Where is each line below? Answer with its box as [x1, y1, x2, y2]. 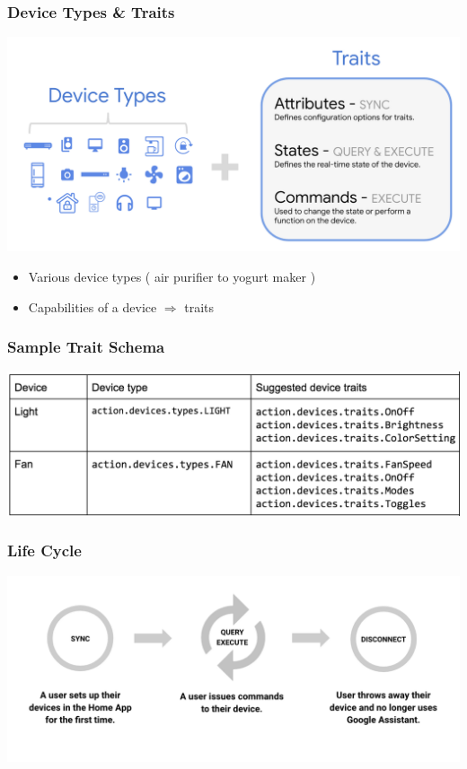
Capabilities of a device [28, 297, 157, 316]
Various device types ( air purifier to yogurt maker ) [28, 267, 316, 286]
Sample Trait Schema [7, 336, 165, 358]
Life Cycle [7, 539, 82, 562]
